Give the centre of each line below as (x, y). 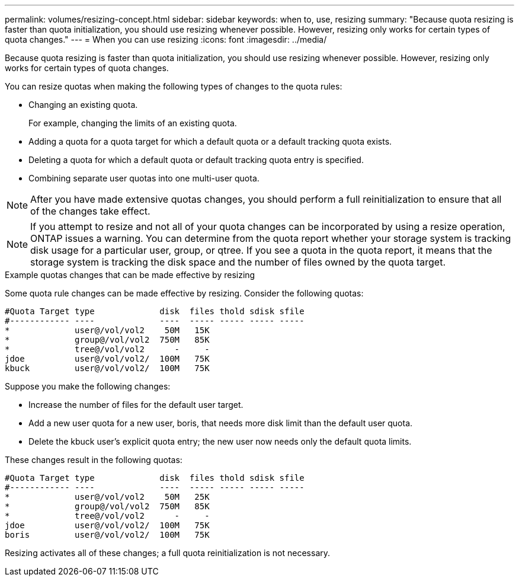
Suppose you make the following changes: (88, 386)
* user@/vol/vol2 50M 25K (107, 497)
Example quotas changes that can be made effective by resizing (130, 275)
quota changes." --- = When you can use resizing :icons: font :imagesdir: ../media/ (166, 39)
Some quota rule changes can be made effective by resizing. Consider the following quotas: (184, 293)
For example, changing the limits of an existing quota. (133, 123)
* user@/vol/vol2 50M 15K (107, 330)
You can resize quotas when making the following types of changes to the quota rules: (174, 86)
